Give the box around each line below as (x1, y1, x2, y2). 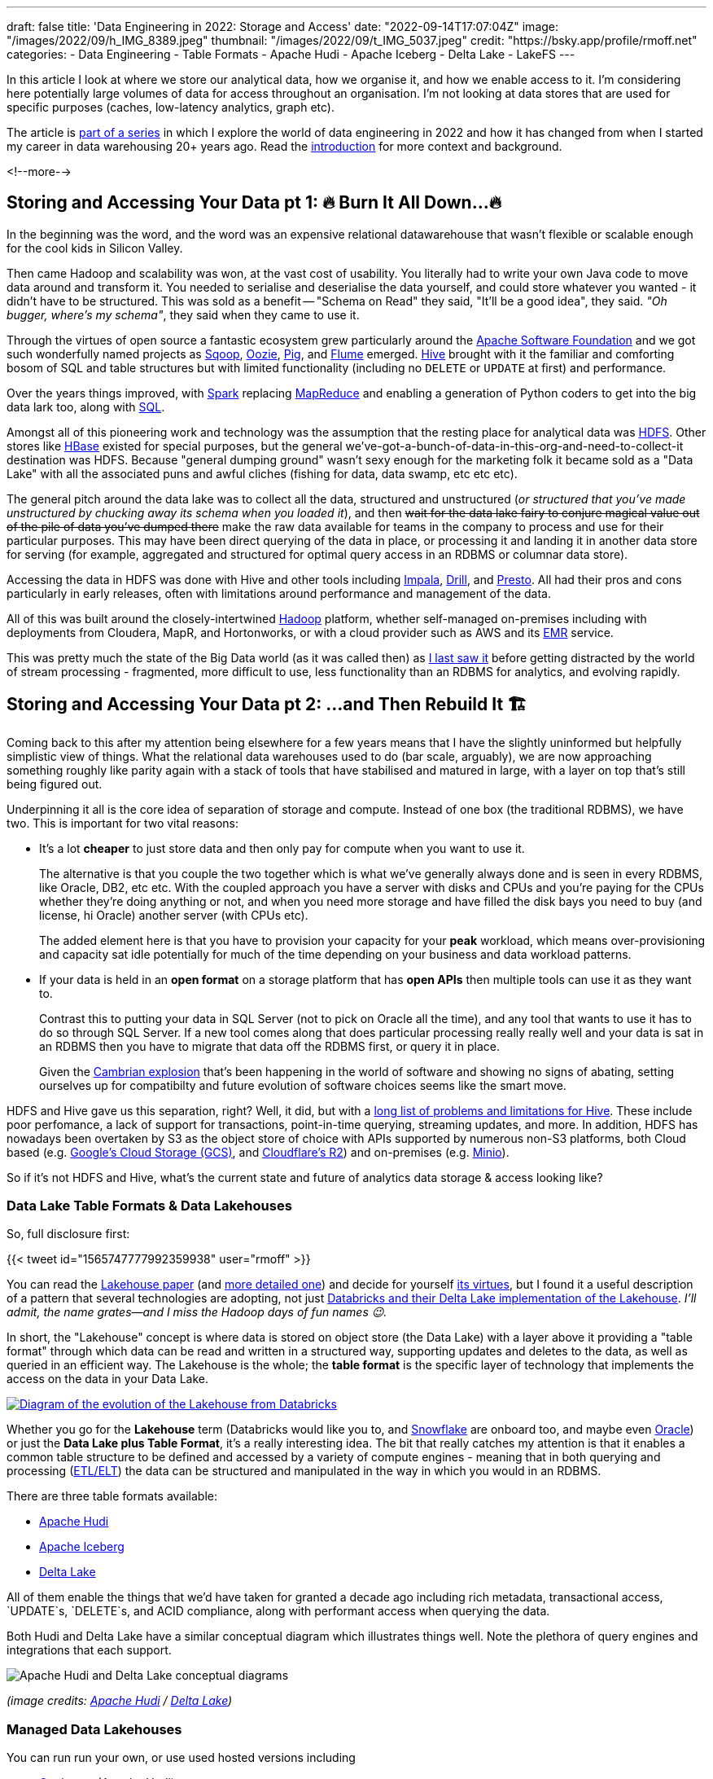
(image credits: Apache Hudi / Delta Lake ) (7, 1693, 233, 1708)
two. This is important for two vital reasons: (7, 815, 238, 830)
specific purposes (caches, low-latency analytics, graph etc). (7, 100, 335, 114)
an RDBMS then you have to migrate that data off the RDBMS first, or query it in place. (39, 1039, 500, 1053)
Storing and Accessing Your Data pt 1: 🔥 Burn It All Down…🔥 (7, 192, 502, 213)
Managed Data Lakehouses (7, 1720, 182, 1737)
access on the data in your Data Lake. (7, 1372, 209, 1386)
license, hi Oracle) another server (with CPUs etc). (39, 907, 308, 922)
